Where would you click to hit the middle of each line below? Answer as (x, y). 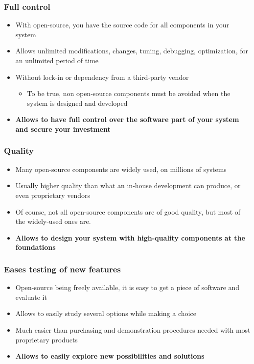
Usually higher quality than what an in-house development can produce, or (128, 185)
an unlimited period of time (57, 60)
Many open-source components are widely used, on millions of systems (121, 169)
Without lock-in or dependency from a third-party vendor (102, 77)
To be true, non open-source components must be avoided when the (129, 93)
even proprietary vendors (53, 195)
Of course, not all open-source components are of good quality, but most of (128, 211)
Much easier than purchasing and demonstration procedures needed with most (133, 329)
